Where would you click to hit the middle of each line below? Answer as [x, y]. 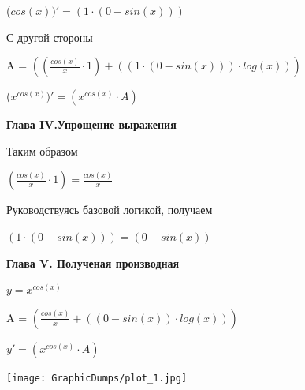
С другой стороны [50, 37]
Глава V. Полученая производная [93, 262]
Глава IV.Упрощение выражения [91, 124]
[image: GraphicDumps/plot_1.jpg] [97, 378]
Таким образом [42, 150]
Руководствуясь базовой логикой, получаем [110, 210]
